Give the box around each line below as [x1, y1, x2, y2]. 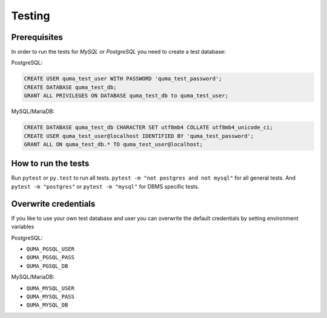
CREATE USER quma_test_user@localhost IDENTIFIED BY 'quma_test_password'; [24, 132, 254, 139]
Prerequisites [11, 32, 63, 42]
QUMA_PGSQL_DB [26, 262, 68, 269]
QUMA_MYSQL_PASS [26, 293, 75, 300]
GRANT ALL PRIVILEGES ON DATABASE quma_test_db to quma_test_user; [24, 92, 229, 99]
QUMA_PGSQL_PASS [26, 254, 75, 261]
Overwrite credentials [11, 198, 96, 209]
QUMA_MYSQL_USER [26, 285, 75, 291]
